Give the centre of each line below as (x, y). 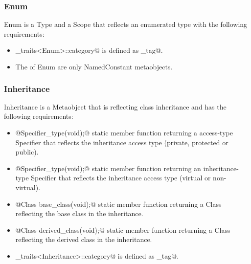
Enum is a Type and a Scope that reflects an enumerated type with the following (126, 24)
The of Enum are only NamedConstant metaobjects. (94, 66)
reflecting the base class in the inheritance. (79, 213)
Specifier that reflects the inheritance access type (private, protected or (122, 142)
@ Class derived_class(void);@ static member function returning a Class (123, 230)
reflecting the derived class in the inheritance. (84, 239)
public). (27, 152)
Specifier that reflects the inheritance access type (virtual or (121, 178)
